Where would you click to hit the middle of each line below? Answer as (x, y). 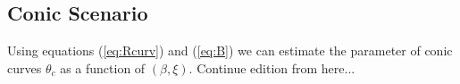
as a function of (103, 67)
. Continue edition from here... (272, 67)
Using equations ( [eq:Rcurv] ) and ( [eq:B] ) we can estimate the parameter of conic (230, 50)
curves (25, 67)
